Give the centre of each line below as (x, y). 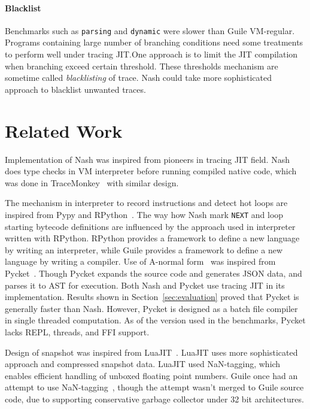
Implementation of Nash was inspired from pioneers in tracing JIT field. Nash (147, 159)
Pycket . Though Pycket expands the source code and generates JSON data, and (154, 273)
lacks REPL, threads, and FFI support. (77, 331)
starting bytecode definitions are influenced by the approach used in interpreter (150, 226)
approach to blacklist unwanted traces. (75, 89)
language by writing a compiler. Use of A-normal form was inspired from (140, 261)
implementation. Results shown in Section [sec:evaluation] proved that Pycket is (152, 297)
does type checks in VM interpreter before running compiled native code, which (151, 171)
